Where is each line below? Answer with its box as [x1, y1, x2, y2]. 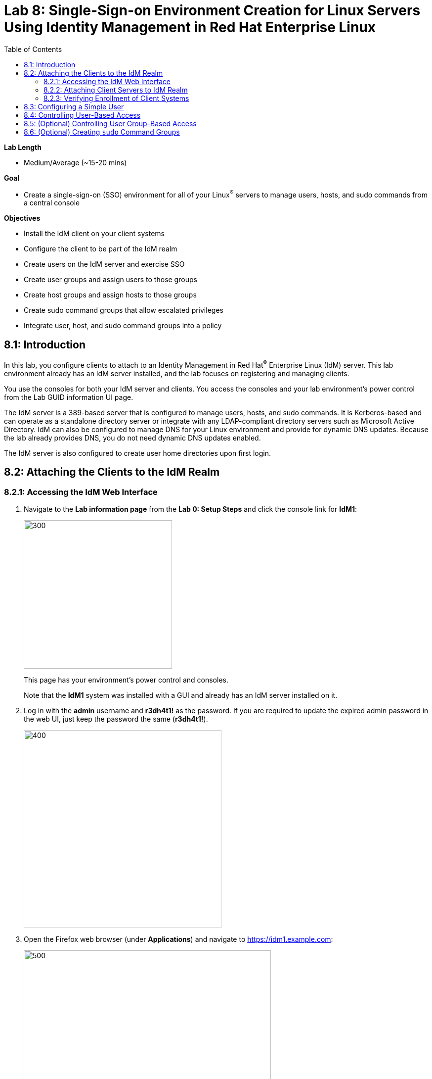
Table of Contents [4, 45, 62, 53]
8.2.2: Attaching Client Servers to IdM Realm [43, 85, 188, 94]
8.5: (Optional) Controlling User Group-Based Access [24, 119, 197, 128]
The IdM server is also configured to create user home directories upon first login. [4, 448, 271, 457]
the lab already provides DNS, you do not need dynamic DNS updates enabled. [4, 433, 261, 442]
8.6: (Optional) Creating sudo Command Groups [24, 127, 180, 136]
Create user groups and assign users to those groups [24, 275, 197, 284]
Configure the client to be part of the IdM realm [24, 245, 177, 253]
